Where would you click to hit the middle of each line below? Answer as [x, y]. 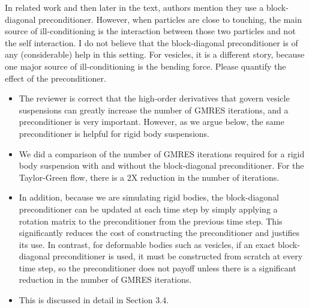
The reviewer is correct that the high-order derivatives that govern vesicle [154, 98]
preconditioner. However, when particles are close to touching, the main [170, 19]
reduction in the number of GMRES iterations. [105, 279]
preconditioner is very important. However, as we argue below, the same [151, 122]
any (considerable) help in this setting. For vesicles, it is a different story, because [155, 54]
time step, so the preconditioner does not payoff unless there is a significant [157, 267]
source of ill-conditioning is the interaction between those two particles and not [150, 31]
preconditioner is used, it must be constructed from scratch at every [178, 256]
